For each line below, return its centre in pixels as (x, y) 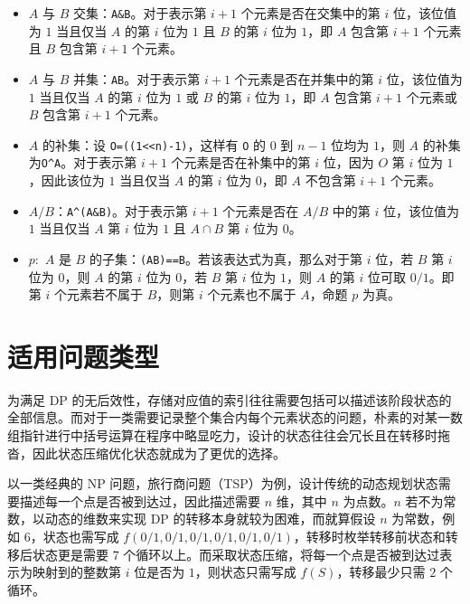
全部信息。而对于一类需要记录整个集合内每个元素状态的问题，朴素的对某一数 (235, 417)
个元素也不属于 (252, 294)
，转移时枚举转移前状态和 (369, 536)
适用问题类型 (84, 356)
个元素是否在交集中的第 (310, 13)
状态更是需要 (70, 554)
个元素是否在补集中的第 (241, 162)
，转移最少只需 (381, 572)
